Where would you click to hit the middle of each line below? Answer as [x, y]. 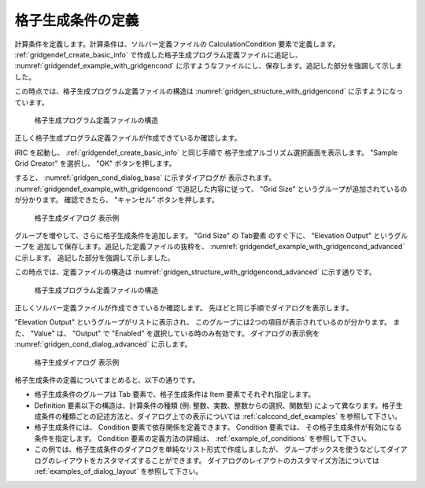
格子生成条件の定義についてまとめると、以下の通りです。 [107, 380]
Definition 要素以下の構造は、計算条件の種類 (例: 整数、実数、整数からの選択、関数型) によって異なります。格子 [215, 405]
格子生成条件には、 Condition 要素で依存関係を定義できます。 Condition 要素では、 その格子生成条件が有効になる [218, 427]
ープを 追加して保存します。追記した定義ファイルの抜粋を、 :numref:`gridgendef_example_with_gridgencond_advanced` [210, 247]
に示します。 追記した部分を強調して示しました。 [94, 257]
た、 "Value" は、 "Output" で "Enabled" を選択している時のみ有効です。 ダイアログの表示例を [167, 333]
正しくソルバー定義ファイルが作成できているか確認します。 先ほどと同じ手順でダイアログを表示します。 [184, 307]
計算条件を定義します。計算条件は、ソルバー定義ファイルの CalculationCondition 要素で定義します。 [177, 44]
